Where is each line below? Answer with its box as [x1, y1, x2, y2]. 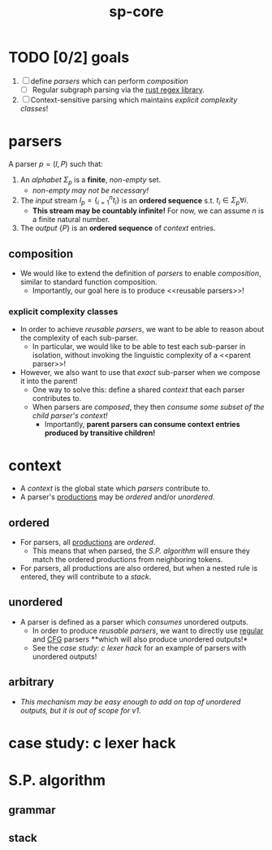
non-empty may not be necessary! [32, 185, 149, 195]
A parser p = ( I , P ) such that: [8, 159, 103, 168]
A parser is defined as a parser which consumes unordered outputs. [19, 617, 249, 626]
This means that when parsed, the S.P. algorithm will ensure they [32, 546, 250, 556]
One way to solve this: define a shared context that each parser [32, 385, 245, 394]
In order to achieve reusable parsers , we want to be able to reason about [19, 325, 265, 334]
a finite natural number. [32, 215, 110, 224]
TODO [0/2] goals [8, 48, 130, 67]
